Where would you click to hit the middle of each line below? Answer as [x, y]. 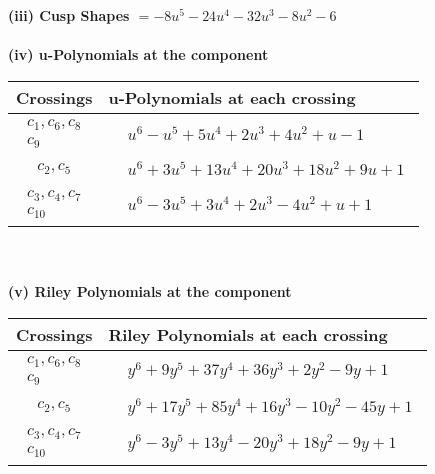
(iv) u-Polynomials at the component [138, 54]
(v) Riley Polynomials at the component [150, 291]
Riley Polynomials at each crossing [248, 334]
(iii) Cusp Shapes [69, 15]
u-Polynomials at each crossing [232, 97]
